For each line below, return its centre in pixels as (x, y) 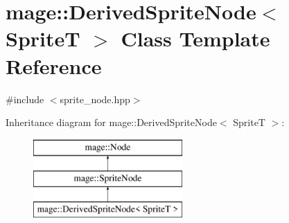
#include (25, 99)
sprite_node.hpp (95, 99)
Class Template (195, 38)
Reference (54, 65)
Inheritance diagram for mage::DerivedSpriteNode (111, 122)
